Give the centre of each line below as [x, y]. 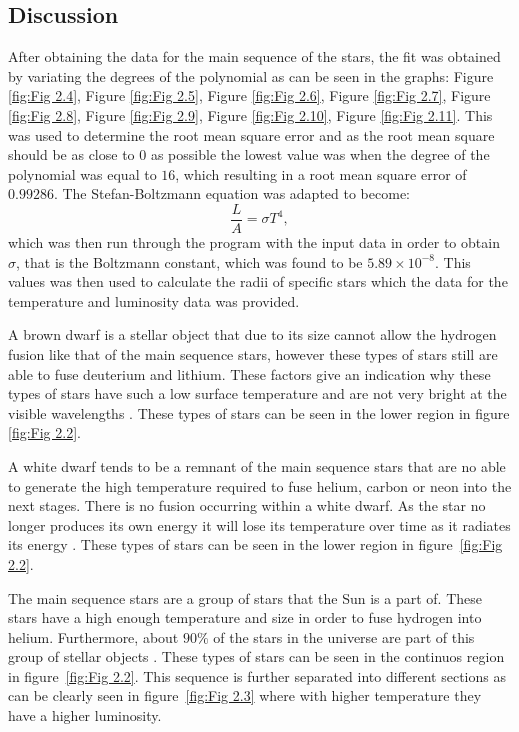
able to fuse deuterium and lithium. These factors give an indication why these [249, 373]
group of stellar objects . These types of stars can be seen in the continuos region [256, 656]
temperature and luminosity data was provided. [154, 300]
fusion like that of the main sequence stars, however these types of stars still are [253, 353]
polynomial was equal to [82, 173]
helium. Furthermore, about [93, 636]
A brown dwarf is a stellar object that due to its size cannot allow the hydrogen [252, 334]
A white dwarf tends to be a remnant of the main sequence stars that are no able [257, 465]
